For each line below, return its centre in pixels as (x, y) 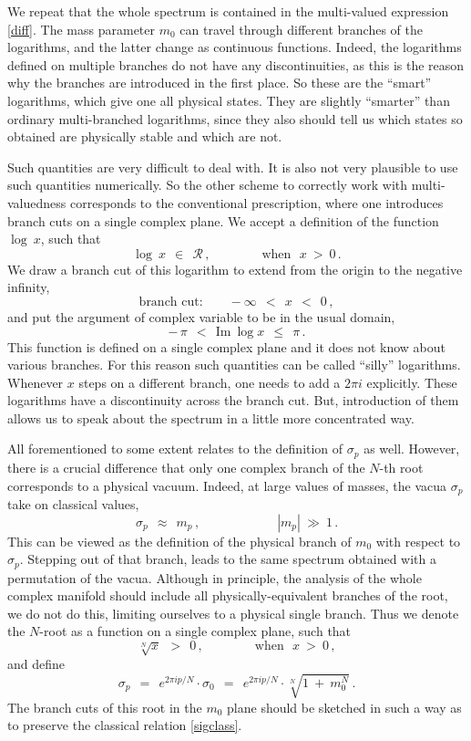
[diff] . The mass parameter (81, 29)
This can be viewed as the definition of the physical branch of (179, 541)
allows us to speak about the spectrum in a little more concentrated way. (211, 417)
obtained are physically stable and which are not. (145, 136)
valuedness (37, 202)
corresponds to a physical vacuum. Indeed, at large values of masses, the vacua (227, 485)
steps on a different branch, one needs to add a (210, 382)
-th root (401, 467)
